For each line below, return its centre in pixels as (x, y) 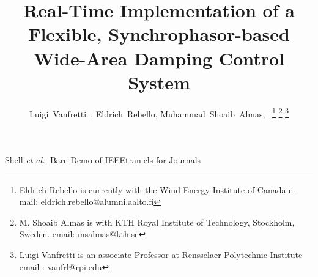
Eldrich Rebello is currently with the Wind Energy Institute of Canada (153, 189)
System (159, 82)
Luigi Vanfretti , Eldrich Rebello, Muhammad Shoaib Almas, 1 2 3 (159, 113)
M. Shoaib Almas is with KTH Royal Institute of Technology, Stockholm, (157, 222)
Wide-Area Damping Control (159, 58)
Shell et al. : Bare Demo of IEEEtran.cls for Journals (103, 159)
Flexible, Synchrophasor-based (159, 34)
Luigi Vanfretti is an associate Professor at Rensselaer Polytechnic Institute (161, 254)
